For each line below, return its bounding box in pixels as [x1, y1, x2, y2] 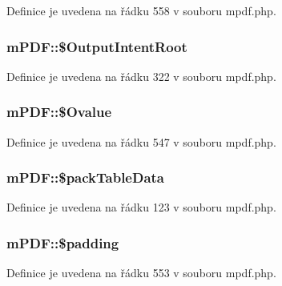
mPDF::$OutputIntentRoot [6, 36, 187, 56]
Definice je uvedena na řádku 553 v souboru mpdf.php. [6, 264, 276, 281]
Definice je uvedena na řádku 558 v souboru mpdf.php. [6, 2, 276, 18]
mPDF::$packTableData [6, 167, 164, 187]
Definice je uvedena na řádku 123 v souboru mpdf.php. [6, 199, 276, 216]
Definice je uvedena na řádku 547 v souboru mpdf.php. [6, 133, 276, 150]
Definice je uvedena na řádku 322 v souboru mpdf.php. [6, 67, 276, 84]
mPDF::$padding [6, 232, 119, 252]
